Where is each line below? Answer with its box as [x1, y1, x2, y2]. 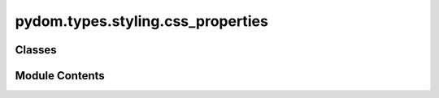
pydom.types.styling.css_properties [15, 12, 268, 30]
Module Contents [15, 69, 105, 83]
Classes [15, 43, 57, 57]
